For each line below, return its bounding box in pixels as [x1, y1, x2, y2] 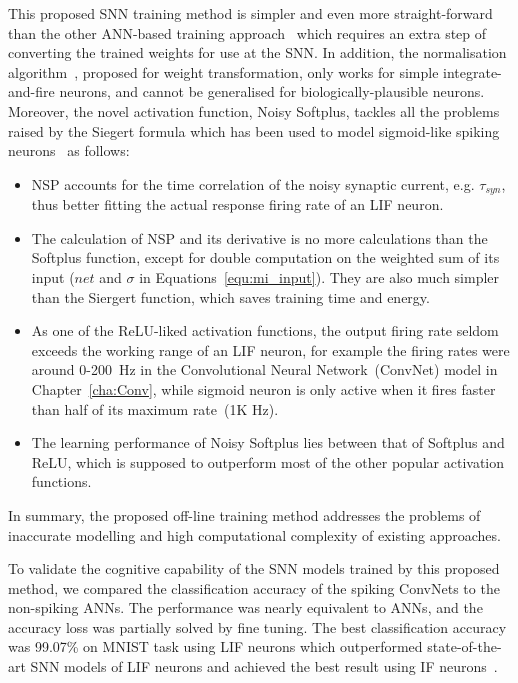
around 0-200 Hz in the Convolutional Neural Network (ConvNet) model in [31, 359, 498, 380]
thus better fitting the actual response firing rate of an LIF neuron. [31, 194, 444, 215]
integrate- [443, 61, 502, 82]
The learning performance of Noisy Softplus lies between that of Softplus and [31, 432, 505, 453]
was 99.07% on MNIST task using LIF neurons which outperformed [8, 636, 423, 657]
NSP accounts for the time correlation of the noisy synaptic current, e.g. [31, 173, 475, 194]
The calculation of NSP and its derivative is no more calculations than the [31, 227, 488, 248]
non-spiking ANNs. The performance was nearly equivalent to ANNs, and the [8, 597, 483, 618]
